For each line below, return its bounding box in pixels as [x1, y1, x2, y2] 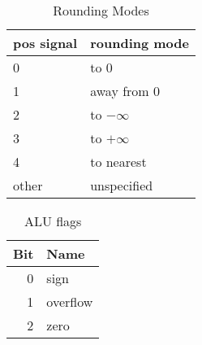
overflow [46, 292, 93, 311]
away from [90, 81, 149, 100]
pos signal [13, 33, 78, 52]
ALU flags [24, 212, 82, 230]
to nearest [90, 152, 147, 171]
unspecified [90, 176, 153, 194]
